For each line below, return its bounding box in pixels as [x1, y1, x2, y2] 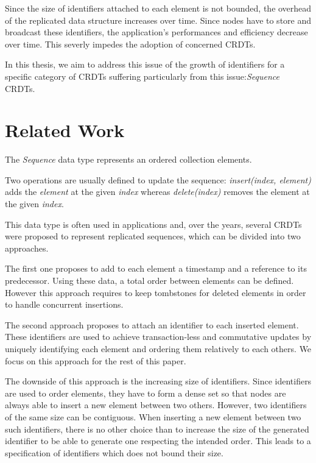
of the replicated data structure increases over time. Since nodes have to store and [5, 13, 312, 26]
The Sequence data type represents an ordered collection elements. [5, 153, 252, 166]
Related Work [5, 118, 125, 143]
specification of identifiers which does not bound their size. [5, 446, 223, 459]
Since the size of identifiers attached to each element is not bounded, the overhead [5, 2, 312, 14]
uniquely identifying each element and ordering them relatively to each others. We [5, 342, 312, 355]
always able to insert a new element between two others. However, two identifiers [5, 398, 307, 411]
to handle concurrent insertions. [5, 298, 124, 311]
